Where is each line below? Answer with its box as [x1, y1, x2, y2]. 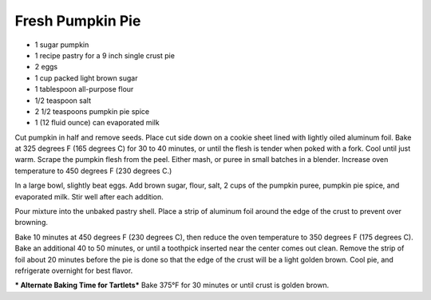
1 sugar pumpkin [34, 40, 89, 49]
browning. [14, 218, 48, 227]
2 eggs [34, 62, 58, 72]
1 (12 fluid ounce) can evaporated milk [34, 118, 160, 128]
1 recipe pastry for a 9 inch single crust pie [34, 50, 176, 60]
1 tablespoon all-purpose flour [34, 85, 134, 94]
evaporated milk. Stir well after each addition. [14, 191, 164, 201]
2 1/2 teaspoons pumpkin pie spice [34, 106, 150, 116]
